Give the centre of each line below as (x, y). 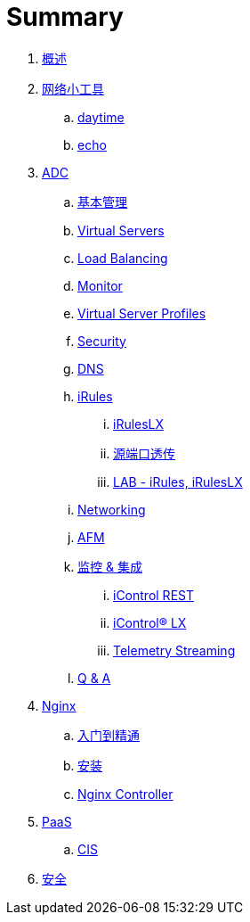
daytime (101, 117)
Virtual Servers (121, 230)
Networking (112, 509)
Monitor (100, 285)
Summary (65, 17)
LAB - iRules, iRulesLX (178, 482)
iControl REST (153, 595)
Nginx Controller (125, 794)
